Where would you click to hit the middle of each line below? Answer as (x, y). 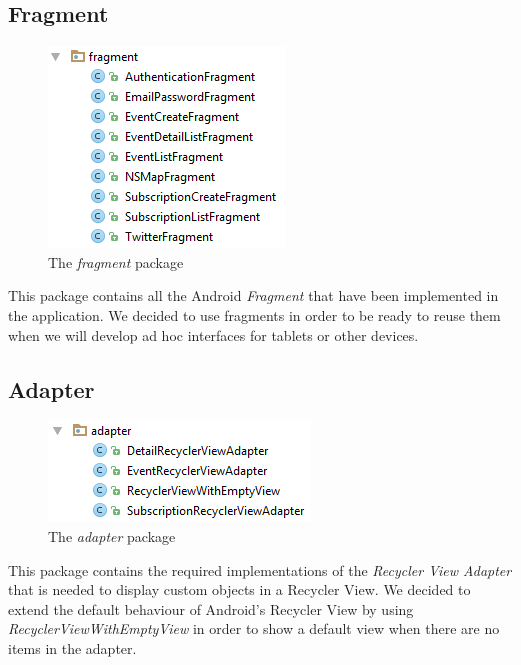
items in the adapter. (72, 647)
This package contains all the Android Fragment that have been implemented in (253, 295)
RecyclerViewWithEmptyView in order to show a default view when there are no (254, 628)
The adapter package (112, 535)
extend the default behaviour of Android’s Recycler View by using (211, 608)
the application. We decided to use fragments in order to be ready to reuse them (254, 314)
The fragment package (116, 261)
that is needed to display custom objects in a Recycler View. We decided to (239, 589)
